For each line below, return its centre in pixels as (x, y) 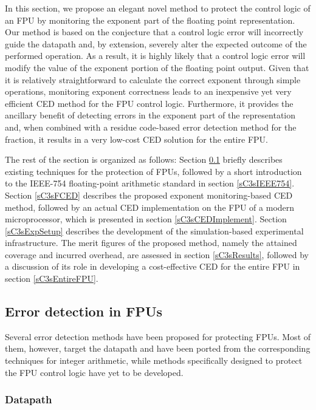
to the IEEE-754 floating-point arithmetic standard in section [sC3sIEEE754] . (150, 183)
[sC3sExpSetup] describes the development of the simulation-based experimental (154, 231)
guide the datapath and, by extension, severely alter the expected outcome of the (156, 43)
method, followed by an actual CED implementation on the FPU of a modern (150, 207)
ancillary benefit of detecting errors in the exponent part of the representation (150, 115)
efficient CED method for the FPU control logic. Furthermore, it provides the (149, 103)
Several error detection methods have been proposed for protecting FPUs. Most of (158, 336)
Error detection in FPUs (84, 311)
